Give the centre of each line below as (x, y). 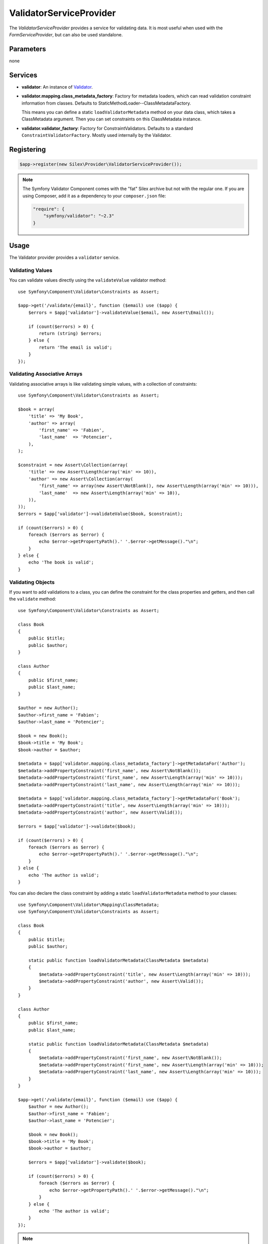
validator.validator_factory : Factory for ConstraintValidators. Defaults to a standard (107, 128)
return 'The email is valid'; (76, 347)
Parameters (28, 49)
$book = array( (36, 409)
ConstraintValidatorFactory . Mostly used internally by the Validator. (97, 135)
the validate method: (33, 599)
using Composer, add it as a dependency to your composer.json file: (94, 196)
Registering (28, 149)
